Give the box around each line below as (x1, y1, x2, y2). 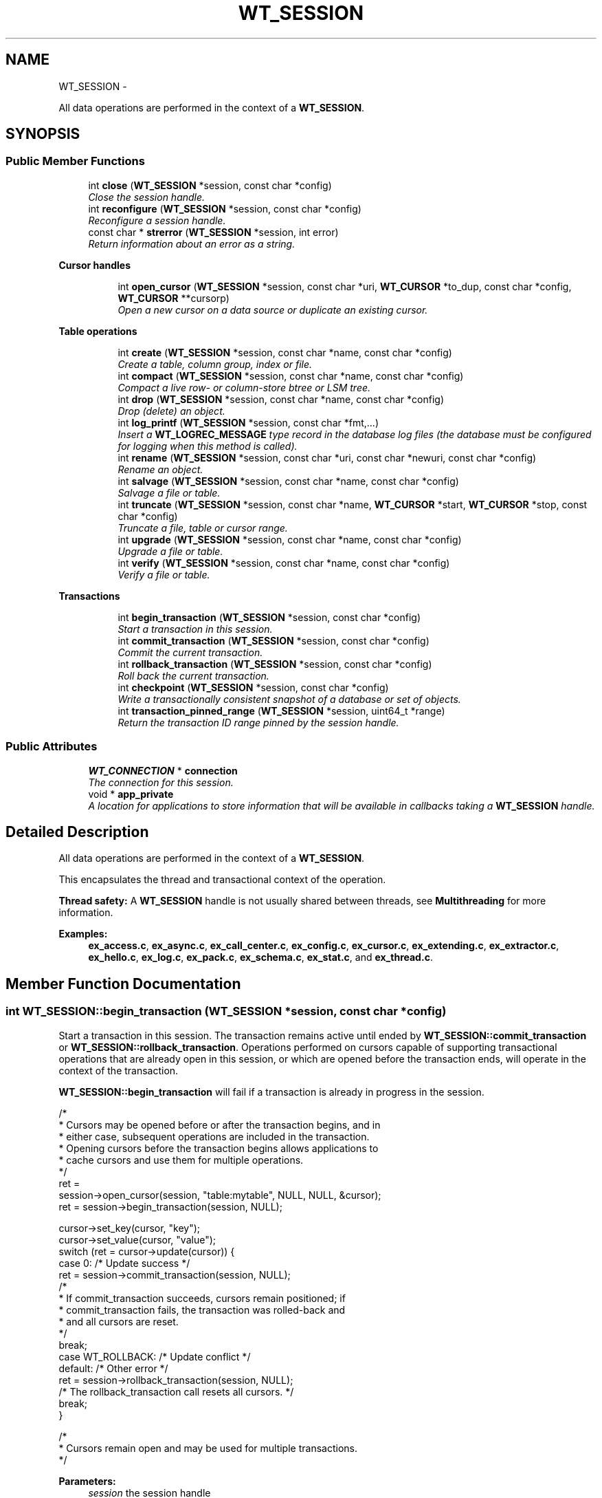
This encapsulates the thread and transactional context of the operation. (58, 873, 386, 886)
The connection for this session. (88, 776, 234, 788)
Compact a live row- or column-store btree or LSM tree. (118, 381, 371, 393)
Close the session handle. (88, 191, 205, 203)
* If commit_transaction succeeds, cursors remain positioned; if (58, 1292, 346, 1304)
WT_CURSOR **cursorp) (118, 292, 230, 304)
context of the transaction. (58, 1064, 179, 1076)
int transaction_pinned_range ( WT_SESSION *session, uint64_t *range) (118, 704, 445, 717)
